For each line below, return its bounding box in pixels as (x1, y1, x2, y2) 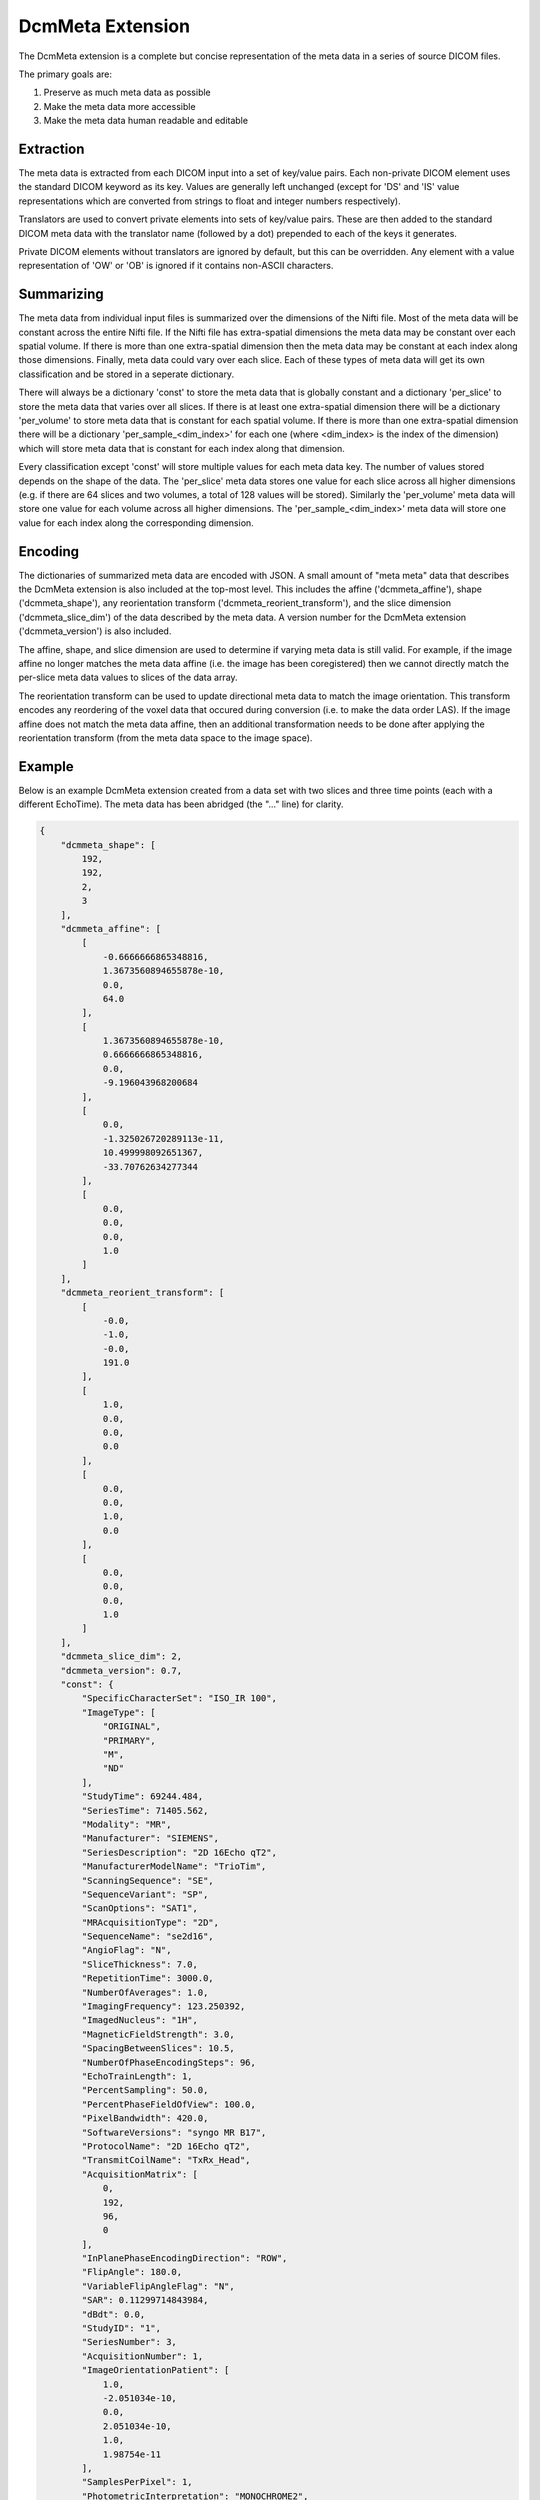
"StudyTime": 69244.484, (81, 1791, 204, 1802)
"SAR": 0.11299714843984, (81, 2295, 209, 2306)
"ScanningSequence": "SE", (81, 1875, 214, 1886)
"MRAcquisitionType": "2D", (81, 1916, 220, 1928)
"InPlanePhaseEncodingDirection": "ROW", (81, 2253, 288, 2264)
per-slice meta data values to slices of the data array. (18, 671, 239, 684)
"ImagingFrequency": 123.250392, (81, 2001, 246, 2012)
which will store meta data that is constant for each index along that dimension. (18, 442, 345, 454)
